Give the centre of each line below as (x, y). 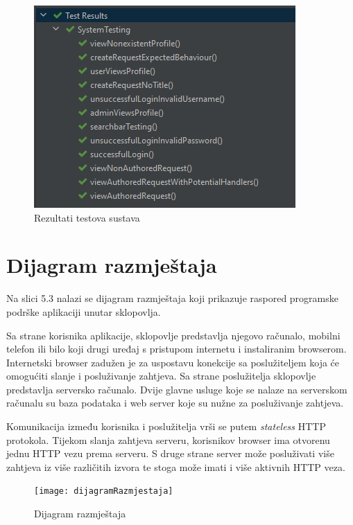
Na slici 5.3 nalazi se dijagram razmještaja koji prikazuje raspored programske (172, 298)
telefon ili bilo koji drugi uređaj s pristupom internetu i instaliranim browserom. (176, 349)
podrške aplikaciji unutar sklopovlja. (84, 311)
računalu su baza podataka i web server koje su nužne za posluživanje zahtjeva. (175, 403)
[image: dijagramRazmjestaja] (104, 491)
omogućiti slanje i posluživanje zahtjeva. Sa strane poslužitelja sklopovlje (161, 376)
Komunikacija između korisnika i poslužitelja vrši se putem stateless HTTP (166, 426)
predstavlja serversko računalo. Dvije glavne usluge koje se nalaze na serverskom (177, 389)
